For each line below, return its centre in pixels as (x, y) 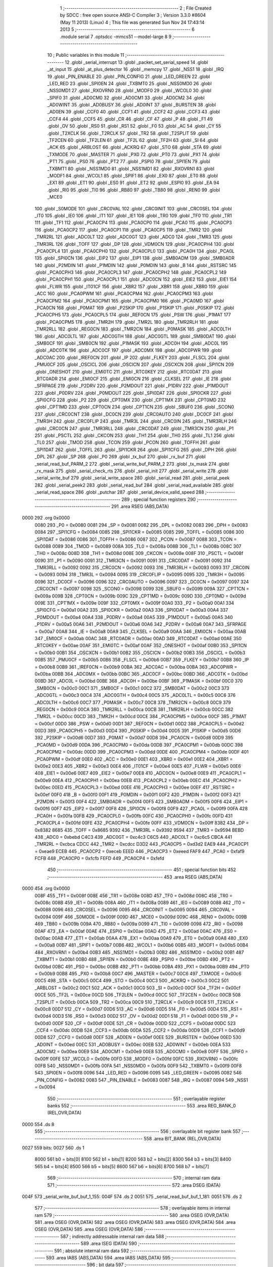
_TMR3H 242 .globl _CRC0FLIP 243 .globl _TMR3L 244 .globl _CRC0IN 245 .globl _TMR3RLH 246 (136, 421)
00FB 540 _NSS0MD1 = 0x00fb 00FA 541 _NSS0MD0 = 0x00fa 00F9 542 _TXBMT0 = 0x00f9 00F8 (138, 1066)
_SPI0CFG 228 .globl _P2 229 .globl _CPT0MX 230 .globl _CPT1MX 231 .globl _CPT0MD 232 (130, 400)
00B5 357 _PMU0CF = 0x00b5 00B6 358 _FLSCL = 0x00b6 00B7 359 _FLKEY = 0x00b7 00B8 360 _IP (142, 660)
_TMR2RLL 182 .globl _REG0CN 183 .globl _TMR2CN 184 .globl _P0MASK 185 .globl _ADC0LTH (133, 329)
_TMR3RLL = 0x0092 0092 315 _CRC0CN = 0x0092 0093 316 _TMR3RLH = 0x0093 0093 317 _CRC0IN (142, 568)
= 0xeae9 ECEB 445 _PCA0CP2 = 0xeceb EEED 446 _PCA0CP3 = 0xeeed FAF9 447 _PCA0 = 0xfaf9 (140, 851)
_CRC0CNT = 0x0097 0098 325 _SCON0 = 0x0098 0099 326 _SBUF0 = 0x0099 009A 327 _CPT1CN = (142, 589)
